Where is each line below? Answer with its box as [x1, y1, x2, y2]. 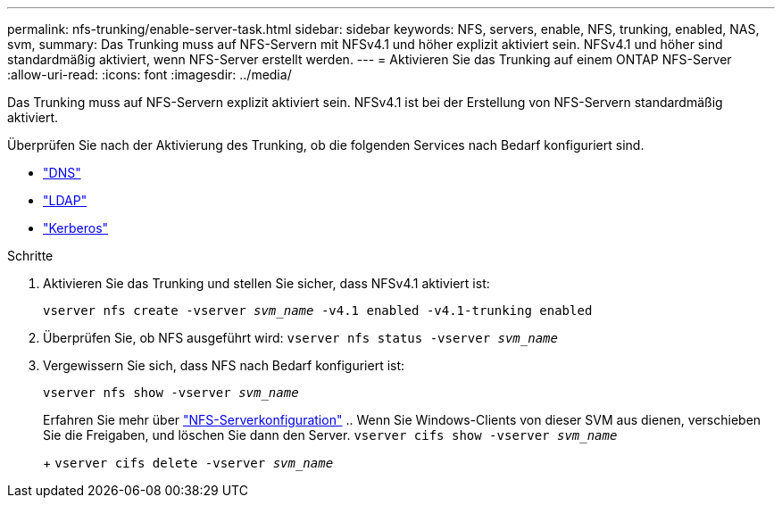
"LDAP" [43, 193, 87, 208]
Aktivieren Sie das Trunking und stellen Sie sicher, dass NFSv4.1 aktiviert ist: [43, 276, 490, 291]
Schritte [7, 248, 54, 263]
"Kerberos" [43, 220, 109, 236]
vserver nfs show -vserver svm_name [43, 385, 299, 400]
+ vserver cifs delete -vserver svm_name [43, 455, 334, 470]
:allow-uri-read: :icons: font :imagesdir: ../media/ [7, 67, 292, 82]
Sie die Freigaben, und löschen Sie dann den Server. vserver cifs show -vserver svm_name [43, 427, 618, 443]
